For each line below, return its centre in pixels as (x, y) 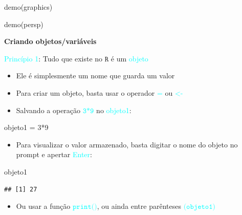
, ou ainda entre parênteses (139, 206)
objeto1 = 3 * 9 (26, 127)
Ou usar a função (43, 206)
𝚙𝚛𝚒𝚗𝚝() (85, 207)
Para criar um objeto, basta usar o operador (85, 92)
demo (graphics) (28, 7)
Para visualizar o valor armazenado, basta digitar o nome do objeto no (127, 144)
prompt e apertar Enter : (54, 154)
